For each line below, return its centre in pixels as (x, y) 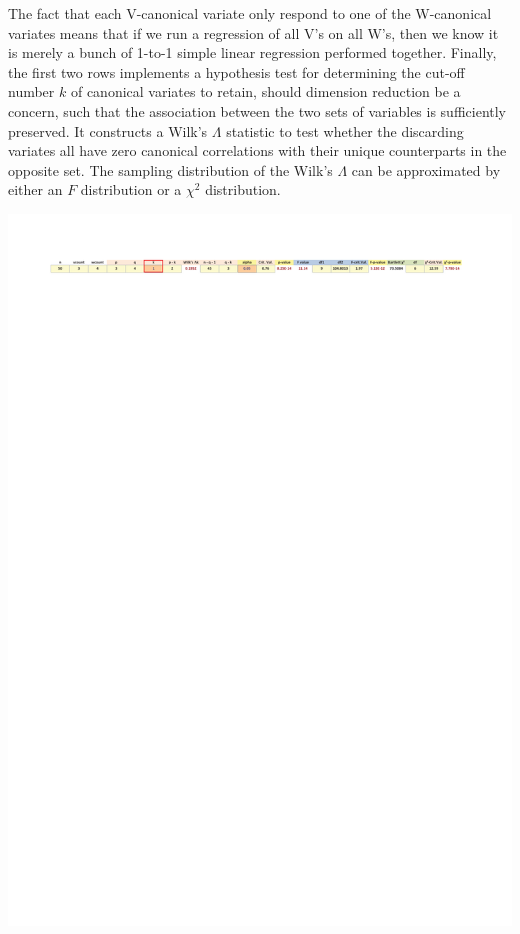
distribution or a (131, 189)
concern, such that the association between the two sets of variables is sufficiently (257, 110)
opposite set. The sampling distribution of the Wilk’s (170, 169)
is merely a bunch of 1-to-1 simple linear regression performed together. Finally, (252, 52)
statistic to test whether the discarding (345, 130)
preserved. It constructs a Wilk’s (108, 130)
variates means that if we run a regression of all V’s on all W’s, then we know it (253, 32)
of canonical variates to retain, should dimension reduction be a (265, 91)
